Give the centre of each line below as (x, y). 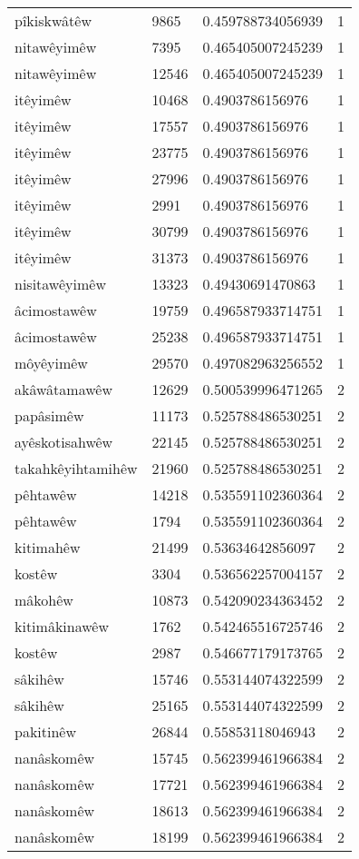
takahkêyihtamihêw (76, 468)
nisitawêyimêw (60, 284)
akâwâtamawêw (63, 389)
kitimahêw (48, 547)
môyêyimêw (51, 363)
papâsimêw (49, 415)
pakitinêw (46, 731)
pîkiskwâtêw (53, 20)
